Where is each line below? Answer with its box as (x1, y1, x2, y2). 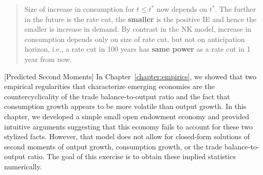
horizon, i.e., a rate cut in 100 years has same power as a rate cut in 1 (24, 43, 251, 54)
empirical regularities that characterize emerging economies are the (4, 81, 215, 92)
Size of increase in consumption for (24, 4, 135, 14)
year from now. (24, 53, 72, 64)
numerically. (4, 161, 42, 171)
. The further (215, 4, 256, 14)
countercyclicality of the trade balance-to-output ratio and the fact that (4, 91, 230, 101)
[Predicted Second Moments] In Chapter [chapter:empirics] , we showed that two (4, 71, 256, 81)
